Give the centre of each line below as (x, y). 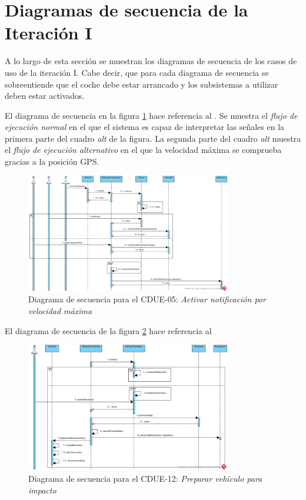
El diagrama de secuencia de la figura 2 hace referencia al (108, 330)
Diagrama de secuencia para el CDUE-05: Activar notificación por (147, 299)
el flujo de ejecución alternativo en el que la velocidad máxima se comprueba (143, 150)
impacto (42, 490)
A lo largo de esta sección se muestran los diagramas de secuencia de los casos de (151, 61)
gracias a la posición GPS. (52, 161)
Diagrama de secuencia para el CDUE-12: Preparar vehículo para (145, 479)
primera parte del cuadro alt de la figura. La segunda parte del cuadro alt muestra (153, 138)
